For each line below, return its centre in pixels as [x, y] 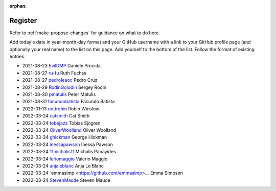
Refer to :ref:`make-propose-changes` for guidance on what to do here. [85, 33]
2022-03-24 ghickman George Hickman [65, 137]
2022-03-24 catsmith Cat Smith [56, 116]
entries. [17, 57]
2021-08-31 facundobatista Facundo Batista [68, 102]
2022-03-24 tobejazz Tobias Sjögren [61, 123]
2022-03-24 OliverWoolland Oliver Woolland [69, 130]
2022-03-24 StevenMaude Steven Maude [66, 180]
